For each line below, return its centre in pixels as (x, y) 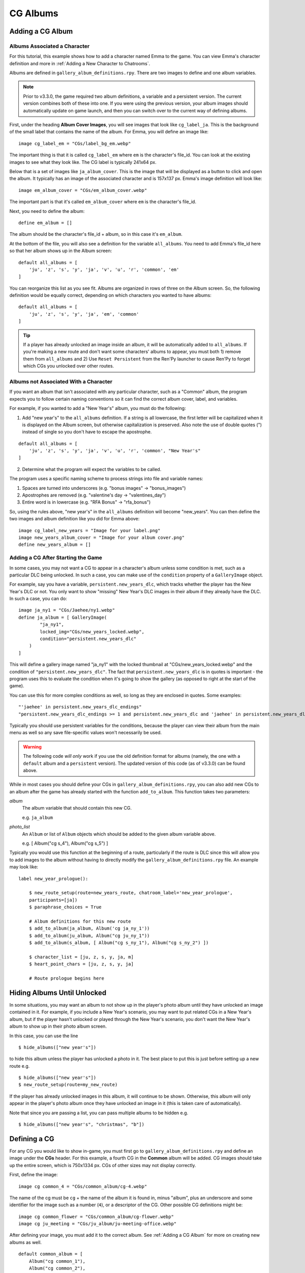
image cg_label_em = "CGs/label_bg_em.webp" (75, 143)
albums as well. (26, 1242)
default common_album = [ (51, 1254)
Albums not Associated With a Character (61, 381)
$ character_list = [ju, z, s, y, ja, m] (81, 957)
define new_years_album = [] (55, 545)
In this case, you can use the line (44, 1036)
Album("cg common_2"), (57, 1268)
